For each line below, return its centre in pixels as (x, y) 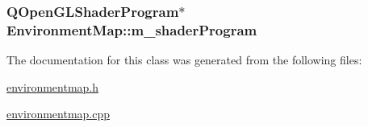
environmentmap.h (53, 86)
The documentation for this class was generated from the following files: (184, 60)
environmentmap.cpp (59, 114)
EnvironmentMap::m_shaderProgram (132, 29)
